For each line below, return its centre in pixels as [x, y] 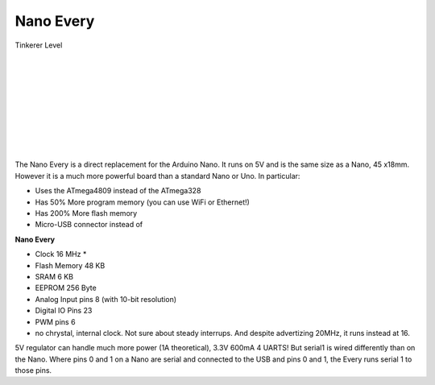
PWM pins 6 [55, 321]
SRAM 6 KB [54, 276]
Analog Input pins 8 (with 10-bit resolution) [106, 299]
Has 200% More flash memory [86, 213]
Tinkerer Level [39, 45]
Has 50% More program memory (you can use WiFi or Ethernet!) [142, 202]
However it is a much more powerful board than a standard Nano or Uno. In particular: [157, 176]
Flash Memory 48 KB [70, 265]
